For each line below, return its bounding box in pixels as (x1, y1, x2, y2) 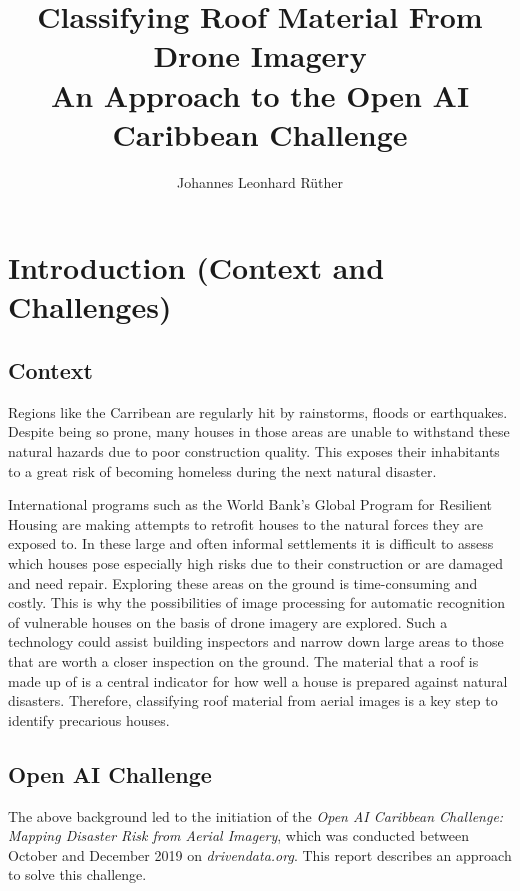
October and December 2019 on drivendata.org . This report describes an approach (8, 844, 512, 865)
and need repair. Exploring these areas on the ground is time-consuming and (8, 572, 478, 593)
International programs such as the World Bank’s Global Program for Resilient (8, 494, 492, 515)
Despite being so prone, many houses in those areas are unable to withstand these (8, 421, 510, 442)
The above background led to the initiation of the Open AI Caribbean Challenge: (8, 805, 504, 826)
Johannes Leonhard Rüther (176, 171, 344, 192)
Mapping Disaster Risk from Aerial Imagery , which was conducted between (8, 825, 470, 846)
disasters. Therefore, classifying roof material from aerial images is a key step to (8, 690, 498, 711)
